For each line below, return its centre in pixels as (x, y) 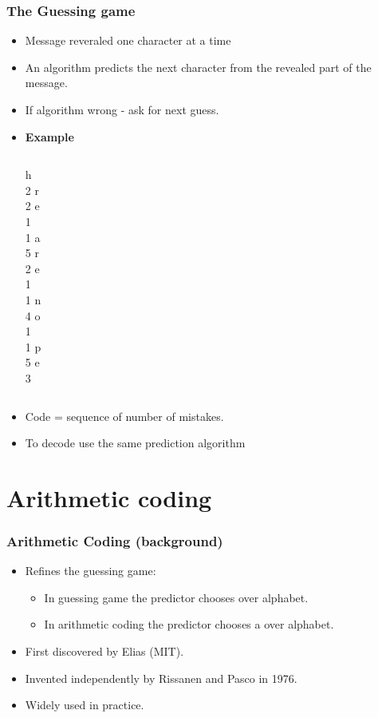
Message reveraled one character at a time (128, 40)
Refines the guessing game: (91, 571)
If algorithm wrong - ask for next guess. (122, 109)
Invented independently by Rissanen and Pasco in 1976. (161, 678)
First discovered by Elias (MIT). (104, 651)
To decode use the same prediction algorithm (135, 443)
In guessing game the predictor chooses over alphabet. (176, 597)
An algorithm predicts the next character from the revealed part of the (198, 67)
